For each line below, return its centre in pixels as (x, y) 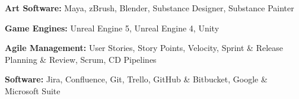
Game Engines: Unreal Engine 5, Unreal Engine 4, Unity (112, 28)
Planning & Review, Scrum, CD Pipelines (81, 59)
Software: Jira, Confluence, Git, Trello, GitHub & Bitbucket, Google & (136, 79)
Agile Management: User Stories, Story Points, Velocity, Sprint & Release (144, 48)
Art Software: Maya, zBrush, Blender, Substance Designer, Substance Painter (149, 8)
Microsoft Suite (33, 90)
